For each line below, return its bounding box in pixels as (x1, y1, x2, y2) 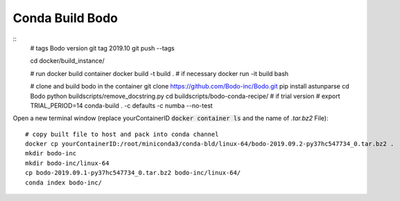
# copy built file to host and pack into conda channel (25, 130, 219, 138)
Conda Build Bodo (12, 10, 118, 26)
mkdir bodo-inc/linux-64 (25, 159, 110, 167)
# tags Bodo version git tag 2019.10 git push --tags (30, 44, 175, 52)
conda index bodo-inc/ (25, 178, 103, 186)
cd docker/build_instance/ (30, 57, 105, 65)
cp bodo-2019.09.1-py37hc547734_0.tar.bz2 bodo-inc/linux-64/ (25, 169, 241, 177)
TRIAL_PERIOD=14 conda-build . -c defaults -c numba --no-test (30, 101, 213, 110)
